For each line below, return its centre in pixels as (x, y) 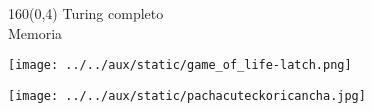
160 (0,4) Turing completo (86, 13)
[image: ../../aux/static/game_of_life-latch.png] (180, 65)
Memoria (35, 32)
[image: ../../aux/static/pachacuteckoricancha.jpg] (187, 95)
